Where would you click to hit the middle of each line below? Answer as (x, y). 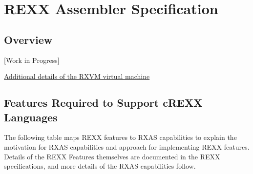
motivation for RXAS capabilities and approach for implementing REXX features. (127, 146)
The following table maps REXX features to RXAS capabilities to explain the (120, 137)
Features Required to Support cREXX (103, 103)
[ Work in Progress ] (32, 60)
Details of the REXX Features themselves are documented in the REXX (112, 156)
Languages (31, 117)
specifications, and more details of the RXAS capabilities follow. (100, 166)
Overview (28, 39)
